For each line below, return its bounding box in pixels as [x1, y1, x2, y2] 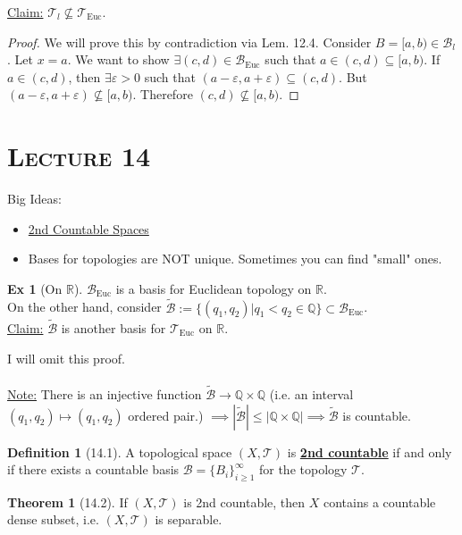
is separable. [155, 510, 223, 529]
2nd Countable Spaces [28, 219, 149, 238]
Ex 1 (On [7, 279, 63, 297]
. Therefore [132, 85, 193, 104]
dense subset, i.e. [7, 510, 99, 529]
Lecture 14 [7, 138, 151, 174]
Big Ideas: [7, 189, 62, 208]
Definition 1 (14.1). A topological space [7, 442, 232, 461]
